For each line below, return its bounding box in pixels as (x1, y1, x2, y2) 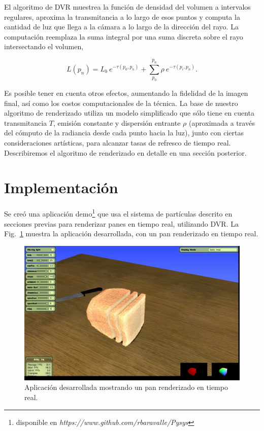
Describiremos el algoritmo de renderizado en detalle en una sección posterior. (4, 147, 247, 158)
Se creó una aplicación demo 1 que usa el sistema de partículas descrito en (4, 207, 233, 219)
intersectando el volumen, (4, 41, 84, 52)
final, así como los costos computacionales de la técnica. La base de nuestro (4, 97, 238, 108)
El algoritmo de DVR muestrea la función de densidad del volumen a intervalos (4, 2, 251, 12)
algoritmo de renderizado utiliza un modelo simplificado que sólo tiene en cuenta (4, 107, 254, 118)
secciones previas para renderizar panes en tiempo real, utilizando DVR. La (4, 218, 239, 229)
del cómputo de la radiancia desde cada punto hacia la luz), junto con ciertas (4, 127, 244, 138)
